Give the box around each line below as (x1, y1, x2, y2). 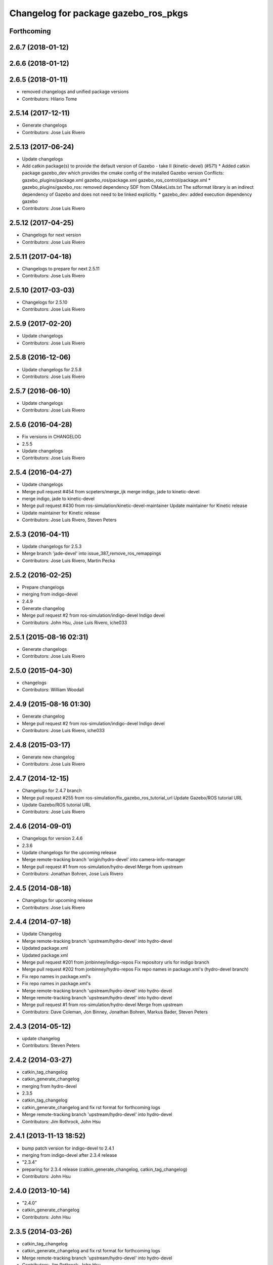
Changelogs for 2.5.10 (22, 299, 68, 305)
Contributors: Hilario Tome (22, 96, 77, 102)
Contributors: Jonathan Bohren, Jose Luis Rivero (22, 871, 123, 877)
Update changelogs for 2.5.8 (22, 366, 82, 372)
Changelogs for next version (22, 232, 81, 238)
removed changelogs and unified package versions (22, 89, 129, 95)
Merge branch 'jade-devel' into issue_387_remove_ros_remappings (22, 551, 161, 557)
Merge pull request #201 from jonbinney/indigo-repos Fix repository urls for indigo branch (22, 959, 209, 965)
